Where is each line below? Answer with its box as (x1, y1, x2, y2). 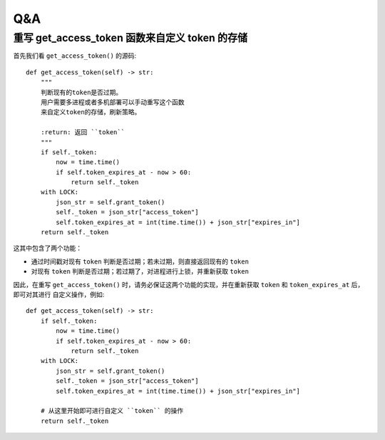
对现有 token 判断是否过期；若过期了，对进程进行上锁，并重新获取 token (31, 267, 250, 276)
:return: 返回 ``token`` (40, 129, 125, 136)
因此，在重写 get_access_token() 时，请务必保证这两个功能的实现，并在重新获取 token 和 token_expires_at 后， (13, 280, 364, 289)
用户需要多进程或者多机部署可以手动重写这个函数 (40, 98, 185, 106)
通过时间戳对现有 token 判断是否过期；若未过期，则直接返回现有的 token (31, 257, 250, 266)
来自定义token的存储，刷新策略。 (40, 108, 141, 116)
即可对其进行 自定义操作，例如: (13, 290, 105, 299)
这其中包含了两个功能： (13, 244, 82, 253)
